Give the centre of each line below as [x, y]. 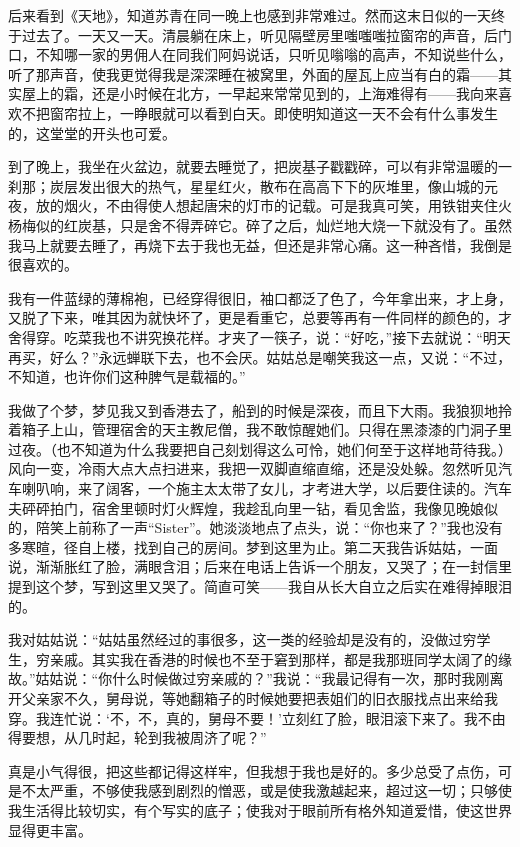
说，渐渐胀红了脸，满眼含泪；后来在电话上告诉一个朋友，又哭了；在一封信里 [260, 566]
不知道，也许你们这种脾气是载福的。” [127, 376]
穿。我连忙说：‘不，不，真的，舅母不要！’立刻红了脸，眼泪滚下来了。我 [243, 717]
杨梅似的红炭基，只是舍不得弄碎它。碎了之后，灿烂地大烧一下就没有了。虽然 [260, 224]
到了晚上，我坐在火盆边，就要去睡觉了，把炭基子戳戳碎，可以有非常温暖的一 [260, 166]
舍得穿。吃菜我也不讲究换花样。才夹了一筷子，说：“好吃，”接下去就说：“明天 [259, 336]
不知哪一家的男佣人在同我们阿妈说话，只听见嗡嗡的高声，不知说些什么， [273, 54]
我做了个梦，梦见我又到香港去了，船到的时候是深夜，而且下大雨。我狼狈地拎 [260, 409]
